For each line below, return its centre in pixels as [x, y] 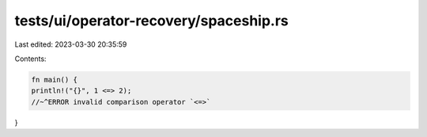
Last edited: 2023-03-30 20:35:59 [71, 44]
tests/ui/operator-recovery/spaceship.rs [151, 21]
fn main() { [55, 80]
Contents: [30, 59]
